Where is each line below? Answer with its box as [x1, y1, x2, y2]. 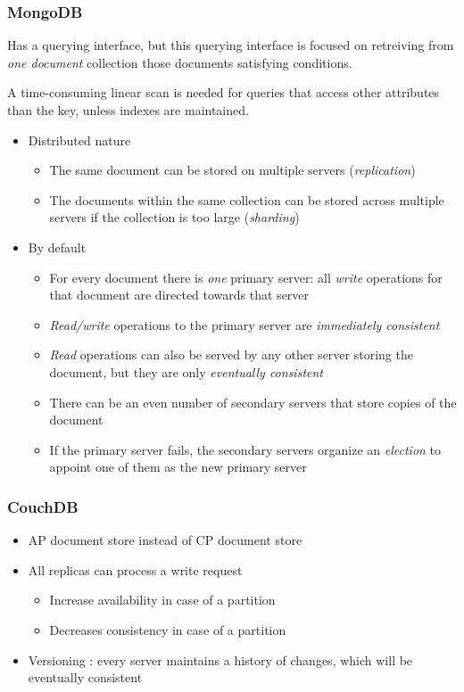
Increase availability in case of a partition [49, 590, 276, 609]
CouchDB [7, 495, 79, 517]
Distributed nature [28, 130, 131, 149]
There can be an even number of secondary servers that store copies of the [49, 392, 457, 411]
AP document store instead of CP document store [28, 531, 302, 549]
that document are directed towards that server [49, 285, 310, 304]
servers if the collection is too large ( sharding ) [49, 208, 300, 227]
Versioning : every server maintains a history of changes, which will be [28, 650, 413, 669]
